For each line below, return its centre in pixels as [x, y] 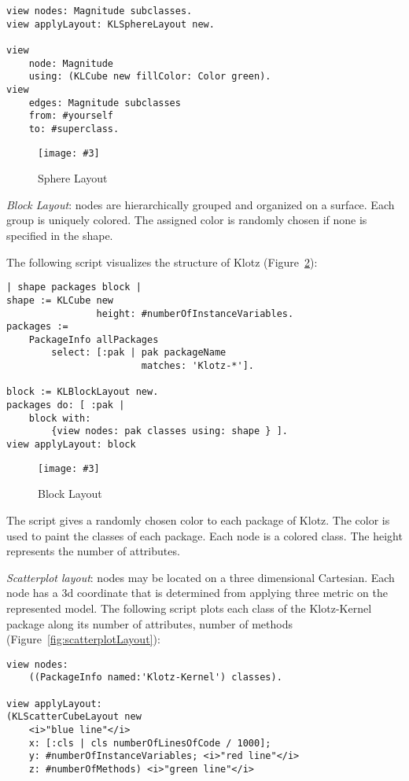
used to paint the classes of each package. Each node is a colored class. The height [204, 535]
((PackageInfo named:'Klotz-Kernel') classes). [155, 678]
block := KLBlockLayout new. [83, 392]
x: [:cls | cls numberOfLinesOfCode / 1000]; [150, 743]
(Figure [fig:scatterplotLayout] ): [83, 639]
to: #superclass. [74, 129]
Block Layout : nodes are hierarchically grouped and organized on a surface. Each [201, 204]
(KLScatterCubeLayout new [74, 717]
